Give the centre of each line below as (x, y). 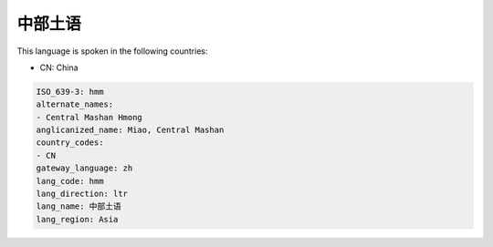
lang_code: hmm (70, 181)
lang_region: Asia (77, 219)
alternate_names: (75, 104)
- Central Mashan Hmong (89, 117)
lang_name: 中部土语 (79, 206)
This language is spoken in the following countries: (112, 51)
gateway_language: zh (84, 168)
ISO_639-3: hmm (70, 92)
